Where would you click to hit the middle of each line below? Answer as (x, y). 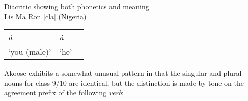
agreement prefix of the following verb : (64, 93)
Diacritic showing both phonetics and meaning (77, 6)
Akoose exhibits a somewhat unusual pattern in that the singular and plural (123, 73)
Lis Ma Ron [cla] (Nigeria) (45, 16)
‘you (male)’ (30, 52)
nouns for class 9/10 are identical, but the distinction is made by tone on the (124, 82)
